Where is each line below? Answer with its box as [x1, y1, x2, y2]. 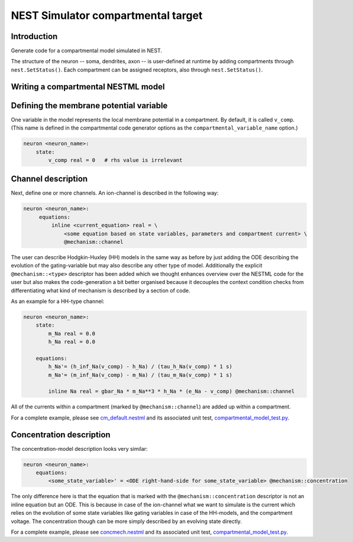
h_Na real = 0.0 [48, 338, 96, 346]
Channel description [11, 174, 88, 184]
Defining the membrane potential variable [11, 101, 168, 111]
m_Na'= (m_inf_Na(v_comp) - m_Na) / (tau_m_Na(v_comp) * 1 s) [48, 372, 233, 378]
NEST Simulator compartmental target [11, 9, 203, 22]
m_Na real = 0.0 [48, 330, 96, 337]
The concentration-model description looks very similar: [11, 445, 148, 452]
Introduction [11, 31, 58, 41]
